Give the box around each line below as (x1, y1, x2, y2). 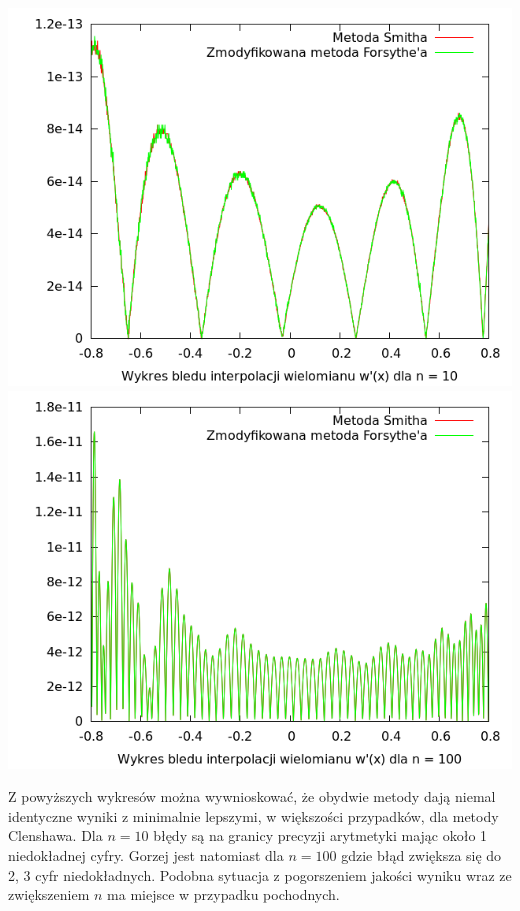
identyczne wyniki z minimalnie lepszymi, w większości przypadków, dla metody (8, 805, 499, 826)
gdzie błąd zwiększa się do (341, 844, 502, 865)
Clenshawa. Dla (8, 825, 103, 846)
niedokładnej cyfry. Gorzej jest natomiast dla (8, 844, 284, 865)
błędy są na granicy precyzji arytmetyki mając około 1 (153, 825, 488, 846)
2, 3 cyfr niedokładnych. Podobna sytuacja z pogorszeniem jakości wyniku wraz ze (8, 864, 512, 885)
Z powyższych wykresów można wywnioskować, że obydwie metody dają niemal (8, 786, 496, 807)
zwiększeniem (8, 884, 90, 905)
